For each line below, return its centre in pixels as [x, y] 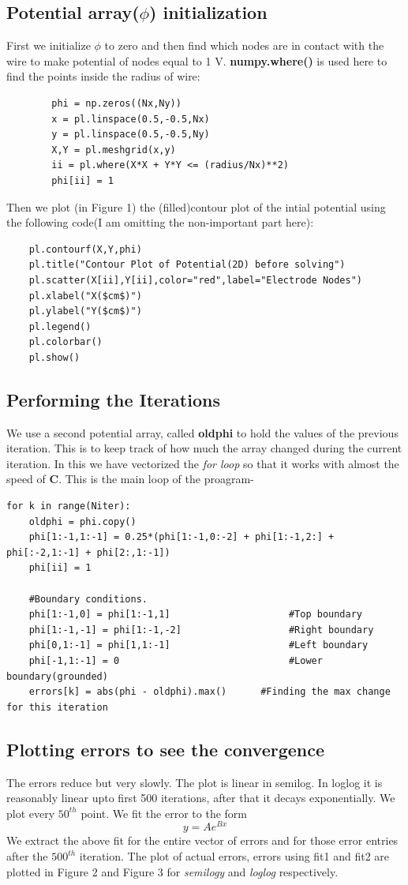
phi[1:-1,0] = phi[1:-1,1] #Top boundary [196, 615]
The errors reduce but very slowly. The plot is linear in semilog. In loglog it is [195, 782]
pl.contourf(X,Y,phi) [85, 249]
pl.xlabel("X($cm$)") [85, 296]
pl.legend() [60, 326]
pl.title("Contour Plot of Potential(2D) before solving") [187, 265]
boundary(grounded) [57, 676]
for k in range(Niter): [69, 506]
